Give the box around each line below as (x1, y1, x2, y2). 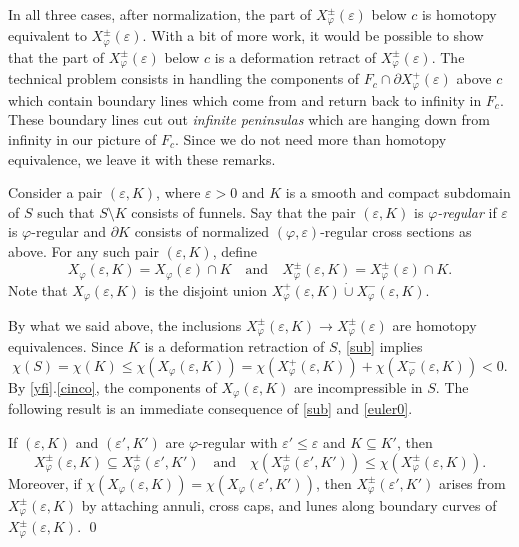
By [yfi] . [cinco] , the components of (8, 377, 217, 398)
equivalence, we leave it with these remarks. (8, 148, 276, 169)
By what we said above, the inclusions (8, 314, 242, 335)
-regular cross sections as (320, 221, 472, 242)
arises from (438, 472, 506, 493)
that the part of (8, 46, 105, 67)
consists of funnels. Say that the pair (131, 201, 356, 222)
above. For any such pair (8, 240, 159, 261)
